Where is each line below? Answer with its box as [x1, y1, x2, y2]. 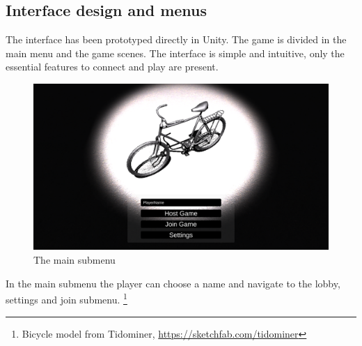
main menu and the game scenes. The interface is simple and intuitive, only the [6, 45, 345, 60]
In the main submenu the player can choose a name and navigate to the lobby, [6, 276, 340, 290]
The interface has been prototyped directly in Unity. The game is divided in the [6, 32, 347, 47]
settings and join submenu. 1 [6, 290, 127, 306]
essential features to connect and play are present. [6, 59, 219, 74]
